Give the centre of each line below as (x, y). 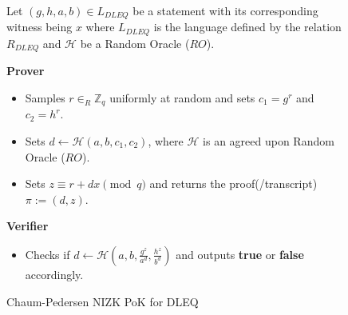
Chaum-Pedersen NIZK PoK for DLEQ (103, 301)
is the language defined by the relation (247, 27)
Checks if (47, 254)
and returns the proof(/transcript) (233, 183)
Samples (45, 97)
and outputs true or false (240, 254)
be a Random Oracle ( (135, 43)
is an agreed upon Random (269, 141)
